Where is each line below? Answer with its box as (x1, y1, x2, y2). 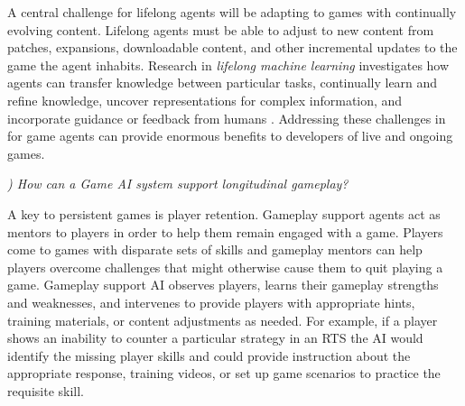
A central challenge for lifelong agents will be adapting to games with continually (7, 3, 457, 21)
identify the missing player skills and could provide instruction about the (7, 346, 411, 364)
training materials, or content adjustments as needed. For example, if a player (7, 310, 438, 329)
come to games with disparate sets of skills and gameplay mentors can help (7, 240, 423, 259)
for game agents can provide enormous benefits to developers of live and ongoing (7, 126, 453, 145)
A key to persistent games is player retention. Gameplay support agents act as (7, 204, 441, 223)
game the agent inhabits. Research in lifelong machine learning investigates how (7, 55, 450, 74)
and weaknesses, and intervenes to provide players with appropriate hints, (7, 292, 415, 311)
